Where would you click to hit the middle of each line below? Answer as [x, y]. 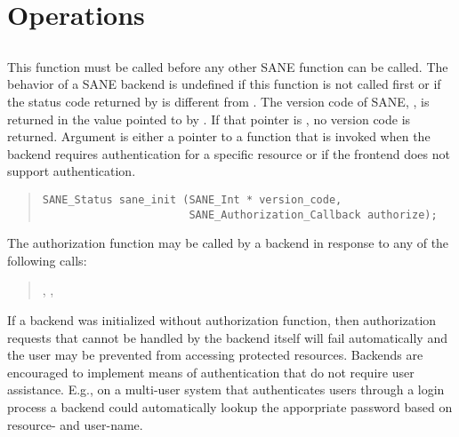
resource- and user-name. [75, 424]
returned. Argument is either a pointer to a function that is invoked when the [219, 136]
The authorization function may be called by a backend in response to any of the [228, 243]
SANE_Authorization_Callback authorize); [313, 215]
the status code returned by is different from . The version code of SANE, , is [218, 101]
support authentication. [72, 171]
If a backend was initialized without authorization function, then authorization [222, 320]
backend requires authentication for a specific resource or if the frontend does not [229, 153]
